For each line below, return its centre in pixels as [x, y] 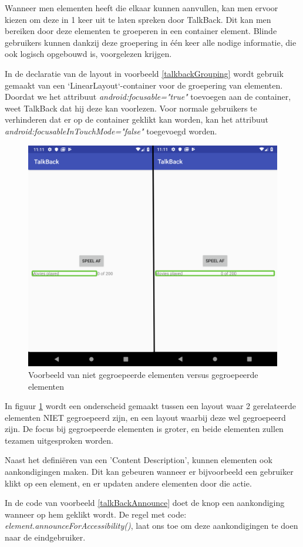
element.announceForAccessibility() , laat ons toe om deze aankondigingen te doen [151, 526]
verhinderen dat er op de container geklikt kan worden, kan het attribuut [137, 119]
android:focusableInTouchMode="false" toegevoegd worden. [111, 131]
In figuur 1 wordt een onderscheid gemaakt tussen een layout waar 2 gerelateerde [150, 406]
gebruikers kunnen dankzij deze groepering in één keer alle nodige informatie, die [151, 42]
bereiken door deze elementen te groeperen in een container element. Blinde [141, 31]
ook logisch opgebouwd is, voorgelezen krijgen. [88, 54]
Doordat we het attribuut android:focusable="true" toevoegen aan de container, [148, 97]
